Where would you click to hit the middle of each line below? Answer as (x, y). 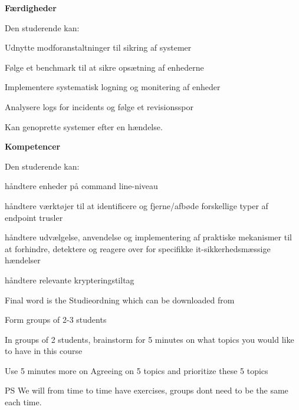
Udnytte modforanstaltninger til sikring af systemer (98, 47)
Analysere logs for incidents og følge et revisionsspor (99, 106)
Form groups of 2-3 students (56, 320)
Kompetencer (33, 146)
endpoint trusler (34, 217)
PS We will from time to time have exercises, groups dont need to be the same (147, 390)
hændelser (23, 260)
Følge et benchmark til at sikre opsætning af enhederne (104, 67)
